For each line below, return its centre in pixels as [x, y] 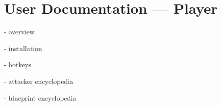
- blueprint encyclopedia [40, 97]
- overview [19, 32]
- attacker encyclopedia [39, 81]
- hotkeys [18, 65]
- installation [23, 48]
